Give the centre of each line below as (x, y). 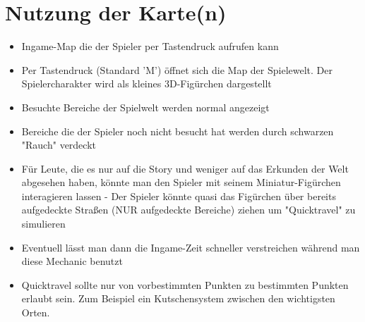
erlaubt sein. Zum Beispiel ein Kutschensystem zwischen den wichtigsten (178, 298)
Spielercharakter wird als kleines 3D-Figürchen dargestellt (146, 83)
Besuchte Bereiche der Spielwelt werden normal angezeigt (145, 107)
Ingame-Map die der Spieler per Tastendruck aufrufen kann (150, 46)
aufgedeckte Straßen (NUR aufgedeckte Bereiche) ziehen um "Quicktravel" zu (189, 210)
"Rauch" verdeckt (59, 145)
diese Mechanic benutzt (72, 261)
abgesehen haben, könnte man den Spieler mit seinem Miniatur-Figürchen (181, 182)
